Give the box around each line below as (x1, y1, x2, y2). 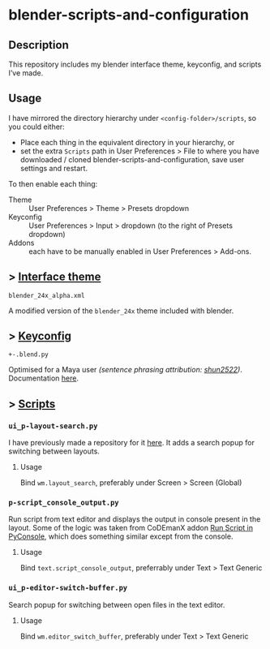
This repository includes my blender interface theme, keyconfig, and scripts (8, 59, 262, 69)
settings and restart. (19, 163, 88, 173)
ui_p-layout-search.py (8, 421, 98, 431)
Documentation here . (8, 373, 79, 383)
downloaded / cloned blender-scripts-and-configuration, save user (19, 154, 245, 164)
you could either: (8, 122, 65, 131)
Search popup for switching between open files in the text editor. (8, 600, 225, 609)
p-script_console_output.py (8, 498, 119, 508)
